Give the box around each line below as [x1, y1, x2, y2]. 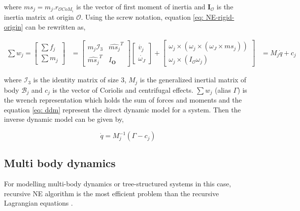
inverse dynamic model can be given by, [4, 114, 124, 124]
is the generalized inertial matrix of [140, 74, 246, 85]
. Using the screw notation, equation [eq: [81, 12, 204, 22]
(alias [215, 84, 231, 95]
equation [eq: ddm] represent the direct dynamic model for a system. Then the [4, 104, 241, 114]
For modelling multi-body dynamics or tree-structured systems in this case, [4, 178, 231, 189]
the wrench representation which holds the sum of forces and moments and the [4, 95, 242, 105]
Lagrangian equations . [4, 198, 73, 208]
